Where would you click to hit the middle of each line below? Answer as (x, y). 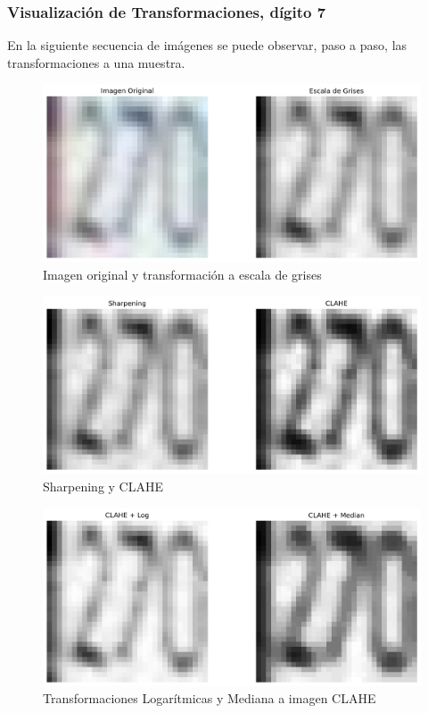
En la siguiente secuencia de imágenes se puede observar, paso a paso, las (207, 45)
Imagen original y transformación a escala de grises (182, 274)
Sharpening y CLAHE (103, 487)
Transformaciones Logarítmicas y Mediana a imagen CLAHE (210, 698)
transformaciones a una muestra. (96, 62)
